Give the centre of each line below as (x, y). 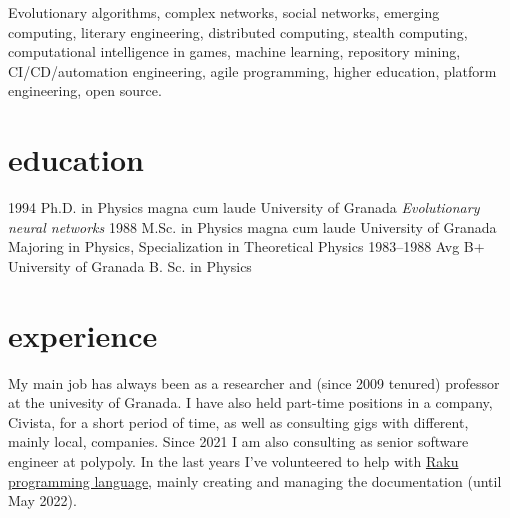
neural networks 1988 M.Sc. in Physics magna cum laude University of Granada (252, 226)
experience (83, 334)
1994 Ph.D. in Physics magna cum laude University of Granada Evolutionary (244, 207)
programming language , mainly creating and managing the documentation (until (255, 480)
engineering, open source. (85, 90)
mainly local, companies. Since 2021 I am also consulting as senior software (238, 441)
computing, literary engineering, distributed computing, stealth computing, (238, 31)
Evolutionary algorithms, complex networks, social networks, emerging (224, 12)
